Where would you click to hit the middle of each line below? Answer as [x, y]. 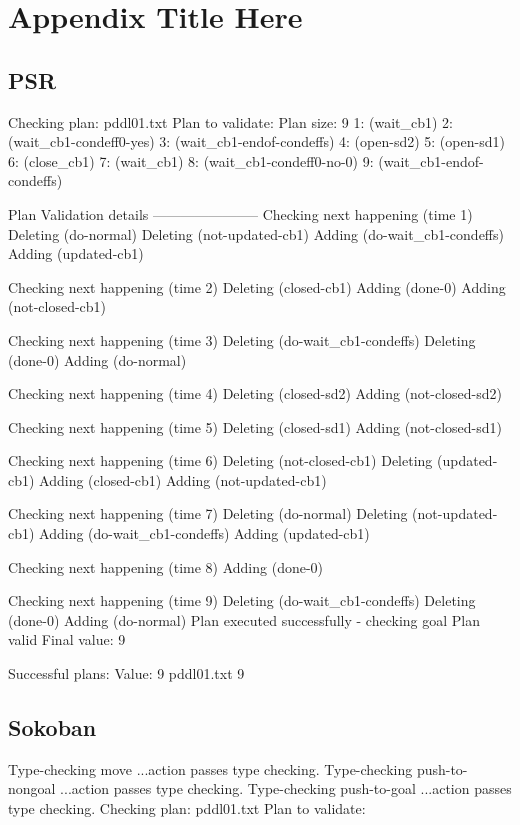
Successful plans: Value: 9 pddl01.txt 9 [126, 673]
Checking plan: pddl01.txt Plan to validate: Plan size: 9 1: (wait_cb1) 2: [231, 121]
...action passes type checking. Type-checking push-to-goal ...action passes [286, 788]
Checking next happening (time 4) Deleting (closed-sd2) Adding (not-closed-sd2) [255, 393]
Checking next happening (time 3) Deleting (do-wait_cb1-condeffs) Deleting [242, 339]
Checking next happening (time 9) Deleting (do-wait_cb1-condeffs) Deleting [242, 600]
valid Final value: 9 [67, 639]
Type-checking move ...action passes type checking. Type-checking [210, 768]
